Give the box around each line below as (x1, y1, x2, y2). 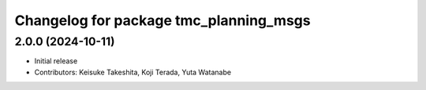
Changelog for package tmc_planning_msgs (14, 12, 311, 29)
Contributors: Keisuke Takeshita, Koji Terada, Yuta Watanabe (34, 67, 232, 77)
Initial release (34, 56, 78, 66)
